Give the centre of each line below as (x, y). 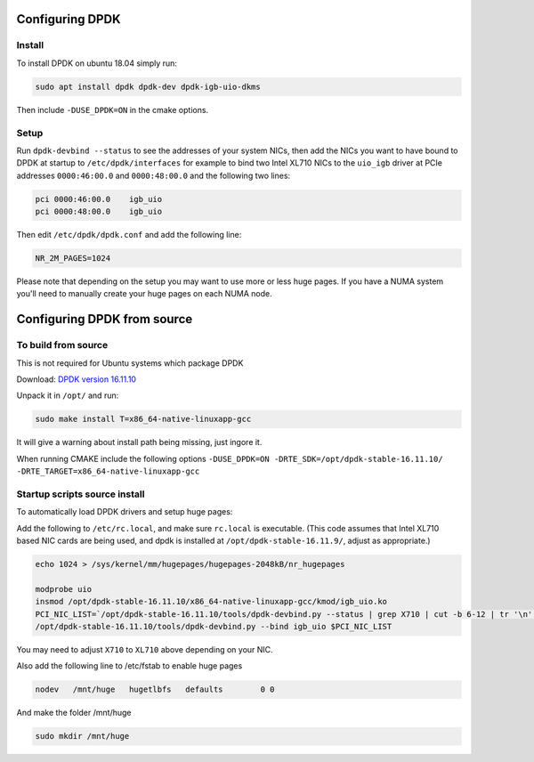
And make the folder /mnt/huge (74, 713)
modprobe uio (64, 589)
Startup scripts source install (81, 494)
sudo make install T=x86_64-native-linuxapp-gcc (143, 419)
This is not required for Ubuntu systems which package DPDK (130, 363)
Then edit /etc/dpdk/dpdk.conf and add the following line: (129, 235)
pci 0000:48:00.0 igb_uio (99, 212)
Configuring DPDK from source (105, 319)
